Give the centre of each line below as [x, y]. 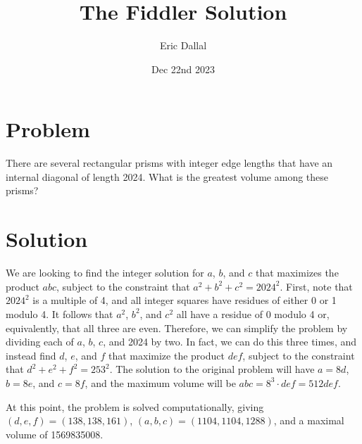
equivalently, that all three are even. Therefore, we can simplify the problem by [177, 328]
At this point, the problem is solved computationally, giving [135, 406]
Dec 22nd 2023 [183, 69]
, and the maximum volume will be [160, 382]
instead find [31, 355]
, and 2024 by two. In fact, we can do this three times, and [230, 342]
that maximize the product [167, 355]
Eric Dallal [183, 45]
